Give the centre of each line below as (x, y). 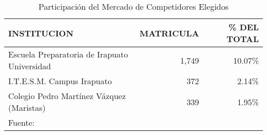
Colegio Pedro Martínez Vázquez (67, 96)
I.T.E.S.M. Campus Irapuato (60, 81)
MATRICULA (169, 33)
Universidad (30, 66)
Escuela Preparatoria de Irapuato (68, 54)
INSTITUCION (41, 33)
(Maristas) (27, 108)
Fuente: (22, 122)
